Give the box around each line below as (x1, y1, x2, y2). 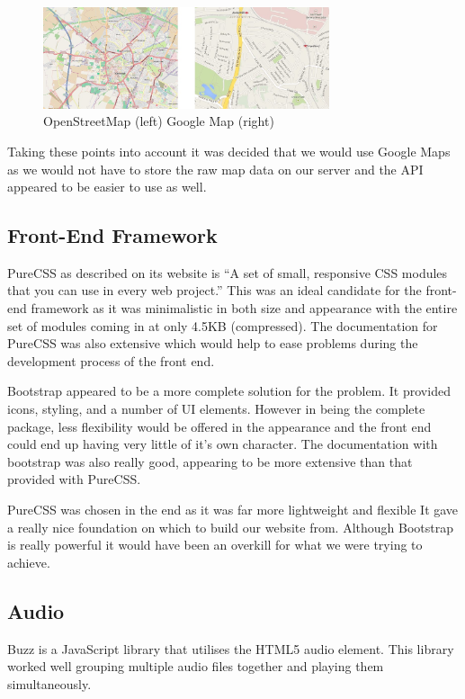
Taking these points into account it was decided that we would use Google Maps (7, 141, 451, 160)
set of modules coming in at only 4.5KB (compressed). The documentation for (7, 316, 438, 335)
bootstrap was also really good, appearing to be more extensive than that (7, 452, 413, 470)
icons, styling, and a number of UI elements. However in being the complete (7, 399, 425, 418)
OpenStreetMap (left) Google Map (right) (43, 112, 274, 130)
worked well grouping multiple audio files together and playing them (7, 657, 384, 676)
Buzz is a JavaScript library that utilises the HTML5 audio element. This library (7, 639, 454, 658)
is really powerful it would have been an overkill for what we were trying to (7, 535, 423, 554)
